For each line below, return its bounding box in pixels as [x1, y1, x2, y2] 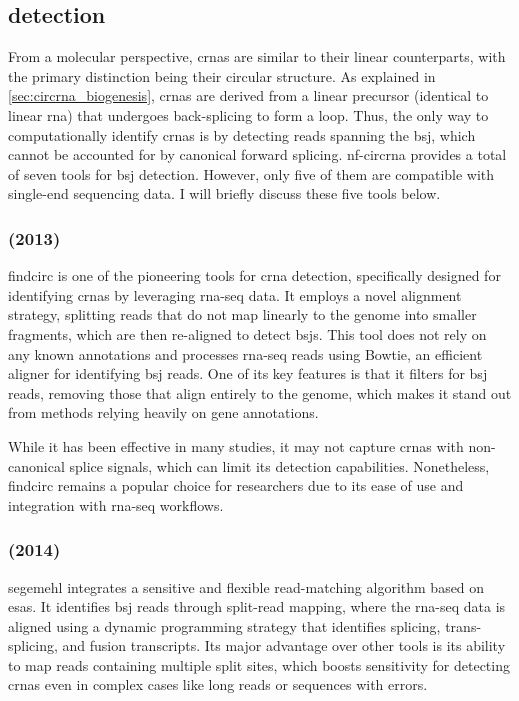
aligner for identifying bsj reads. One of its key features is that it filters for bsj [8, 363, 488, 384]
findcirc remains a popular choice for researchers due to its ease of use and [8, 475, 464, 496]
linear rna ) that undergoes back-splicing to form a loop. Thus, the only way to [8, 104, 489, 125]
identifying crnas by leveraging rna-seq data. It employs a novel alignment [8, 284, 462, 305]
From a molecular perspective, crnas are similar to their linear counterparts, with [8, 46, 506, 67]
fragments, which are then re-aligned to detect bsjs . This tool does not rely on [8, 323, 487, 344]
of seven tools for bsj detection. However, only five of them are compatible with [8, 163, 495, 184]
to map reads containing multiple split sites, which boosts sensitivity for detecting [8, 654, 510, 675]
